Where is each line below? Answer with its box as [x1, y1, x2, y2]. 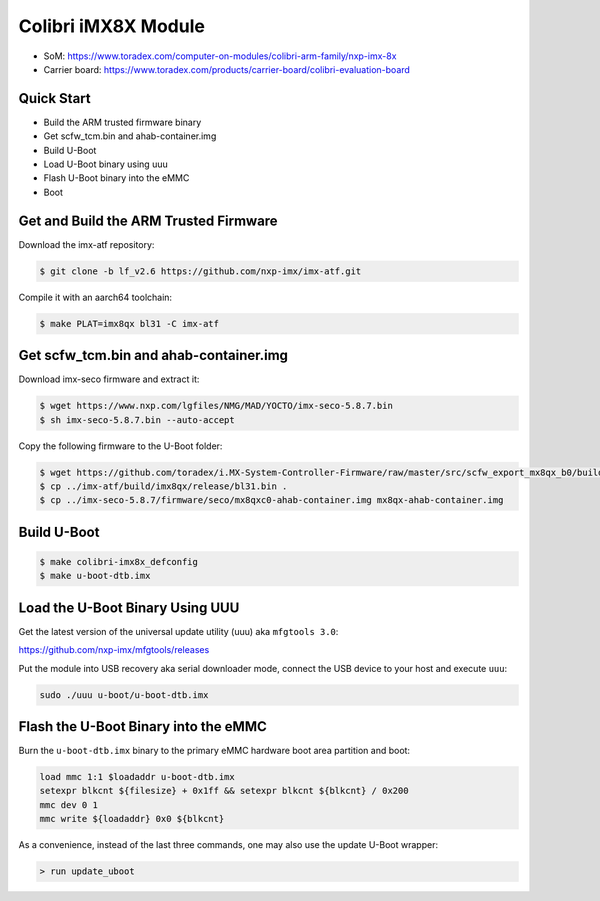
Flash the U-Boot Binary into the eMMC [18, 718, 267, 735]
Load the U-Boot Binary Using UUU [18, 599, 240, 616]
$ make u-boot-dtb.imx [39, 570, 151, 582]
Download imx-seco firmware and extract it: [18, 373, 200, 385]
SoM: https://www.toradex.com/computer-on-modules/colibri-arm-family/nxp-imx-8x [43, 50, 397, 62]
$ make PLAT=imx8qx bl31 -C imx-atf [39, 318, 220, 329]
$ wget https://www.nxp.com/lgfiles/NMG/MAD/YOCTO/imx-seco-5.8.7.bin [39, 400, 394, 412]
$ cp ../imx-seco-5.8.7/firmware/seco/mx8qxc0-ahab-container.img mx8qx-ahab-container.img [39, 495, 504, 506]
